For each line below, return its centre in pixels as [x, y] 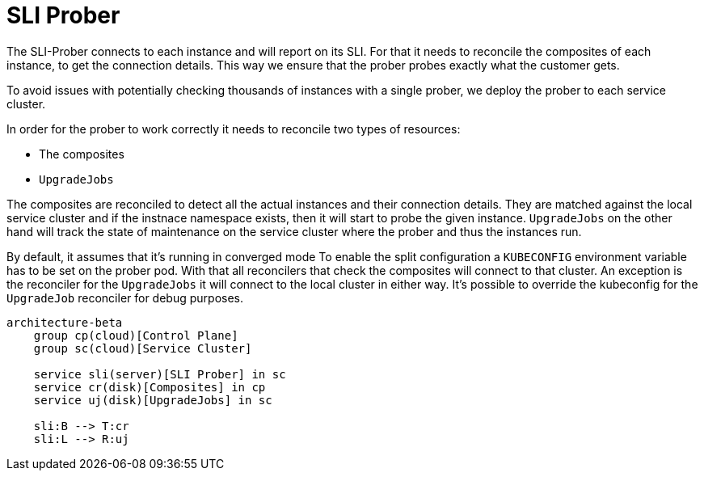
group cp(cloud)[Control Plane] [136, 335]
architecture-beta [65, 322]
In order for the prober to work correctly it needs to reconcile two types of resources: [234, 129]
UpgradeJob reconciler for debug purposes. [125, 298]
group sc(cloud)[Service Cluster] [143, 348]
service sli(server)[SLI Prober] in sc [160, 374]
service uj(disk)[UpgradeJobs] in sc [153, 400]
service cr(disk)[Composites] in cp [150, 387]
